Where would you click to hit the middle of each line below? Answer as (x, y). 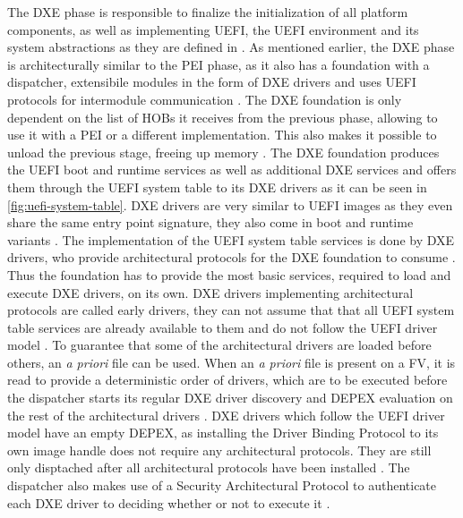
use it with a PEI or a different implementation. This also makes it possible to (222, 135)
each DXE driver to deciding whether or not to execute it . (169, 502)
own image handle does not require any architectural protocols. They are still (219, 450)
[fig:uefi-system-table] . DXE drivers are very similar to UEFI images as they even (230, 204)
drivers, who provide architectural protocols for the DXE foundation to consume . (231, 257)
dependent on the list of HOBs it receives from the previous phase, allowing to (223, 117)
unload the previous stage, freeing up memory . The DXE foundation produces (223, 152)
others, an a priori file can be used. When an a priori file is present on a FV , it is (231, 362)
